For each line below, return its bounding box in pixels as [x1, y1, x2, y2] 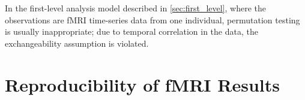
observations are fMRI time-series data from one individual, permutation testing [5, 13, 300, 26]
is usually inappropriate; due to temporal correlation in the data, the [5, 25, 258, 38]
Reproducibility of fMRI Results [5, 72, 280, 96]
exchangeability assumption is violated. [5, 37, 149, 49]
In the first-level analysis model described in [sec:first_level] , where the [5, 2, 266, 14]
